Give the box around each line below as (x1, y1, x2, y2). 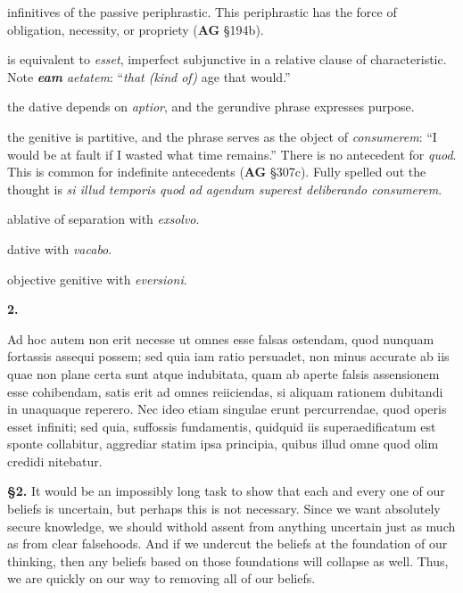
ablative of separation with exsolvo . (7, 210, 200, 228)
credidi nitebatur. (7, 451, 103, 470)
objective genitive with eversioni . (7, 269, 187, 288)
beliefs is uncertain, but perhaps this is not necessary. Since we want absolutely (7, 499, 441, 518)
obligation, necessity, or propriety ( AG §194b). (7, 20, 264, 38)
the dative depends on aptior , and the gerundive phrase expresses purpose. (7, 97, 415, 116)
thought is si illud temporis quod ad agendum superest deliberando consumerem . (7, 179, 442, 198)
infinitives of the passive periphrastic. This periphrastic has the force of (7, 3, 397, 21)
